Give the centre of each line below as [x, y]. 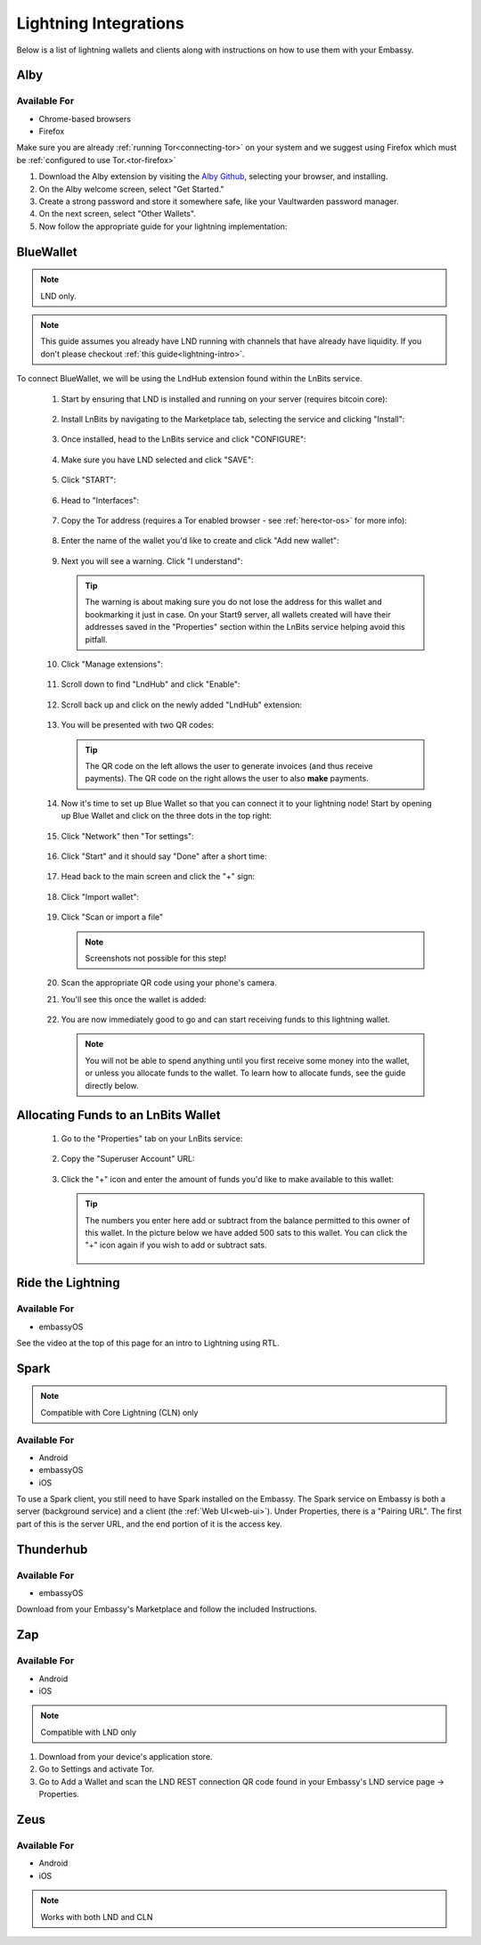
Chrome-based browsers [85, 118]
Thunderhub [52, 1549]
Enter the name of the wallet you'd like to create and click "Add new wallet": [200, 541]
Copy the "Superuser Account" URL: [128, 1159]
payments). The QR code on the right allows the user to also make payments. [227, 779]
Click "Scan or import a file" [112, 917]
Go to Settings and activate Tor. [97, 1769]
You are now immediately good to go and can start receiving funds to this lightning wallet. [226, 1019]
